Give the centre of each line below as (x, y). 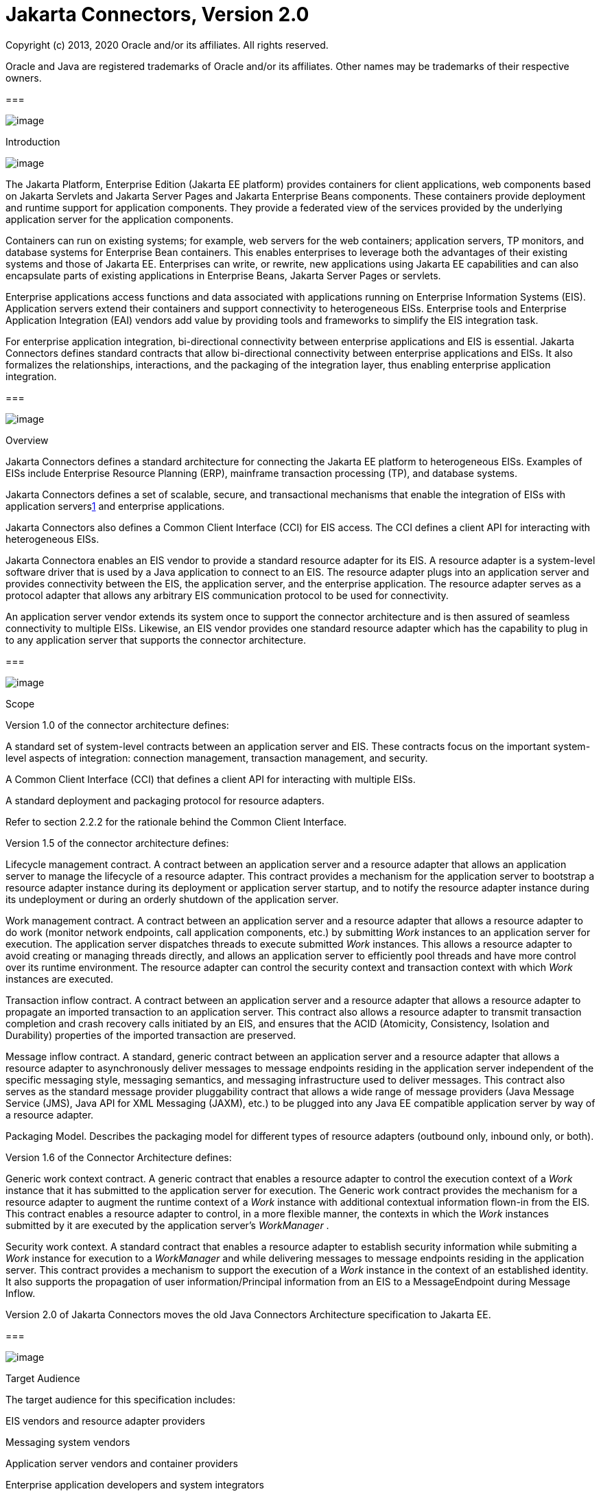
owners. (24, 78)
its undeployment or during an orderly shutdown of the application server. (172, 899)
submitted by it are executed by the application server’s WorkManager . (167, 1225)
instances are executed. (60, 979)
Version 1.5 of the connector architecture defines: (117, 843)
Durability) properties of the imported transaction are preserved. (151, 1035)
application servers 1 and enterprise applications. (115, 506)
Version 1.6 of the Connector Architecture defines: (119, 1157)
